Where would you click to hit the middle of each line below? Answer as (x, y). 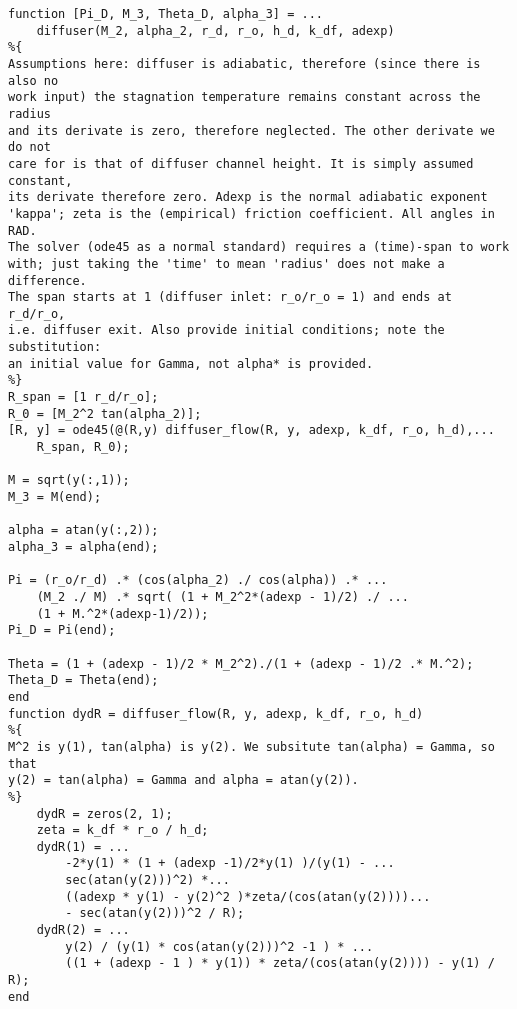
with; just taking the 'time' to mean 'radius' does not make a (226, 263)
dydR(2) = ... (83, 930)
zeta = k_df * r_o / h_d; (122, 830)
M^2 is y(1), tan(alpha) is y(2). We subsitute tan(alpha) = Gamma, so (251, 746)
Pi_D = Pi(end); (62, 630)
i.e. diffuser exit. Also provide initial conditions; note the (226, 330)
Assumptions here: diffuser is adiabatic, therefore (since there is (244, 63)
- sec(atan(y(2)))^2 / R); (155, 913)
